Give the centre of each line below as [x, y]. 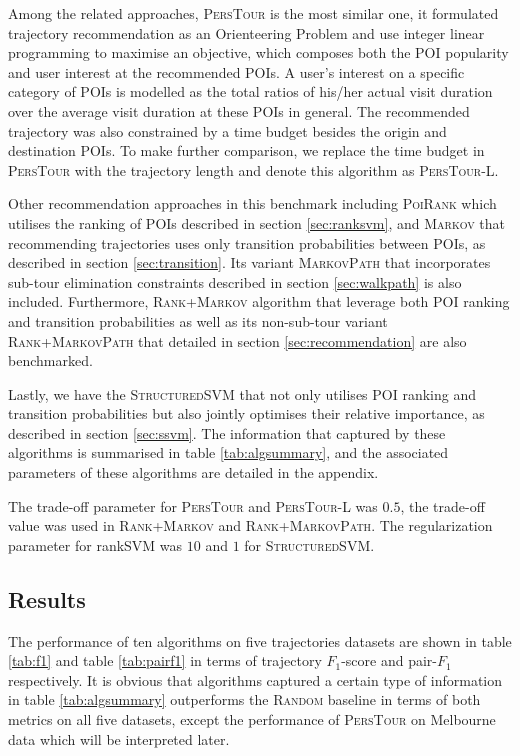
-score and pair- [389, 660]
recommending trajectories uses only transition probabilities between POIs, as [247, 242]
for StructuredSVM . [309, 544]
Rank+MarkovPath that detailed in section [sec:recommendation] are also [237, 340]
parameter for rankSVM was [95, 544]
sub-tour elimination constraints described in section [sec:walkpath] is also [235, 281]
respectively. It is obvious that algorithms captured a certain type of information [255, 679]
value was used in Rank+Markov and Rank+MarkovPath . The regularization [250, 525]
